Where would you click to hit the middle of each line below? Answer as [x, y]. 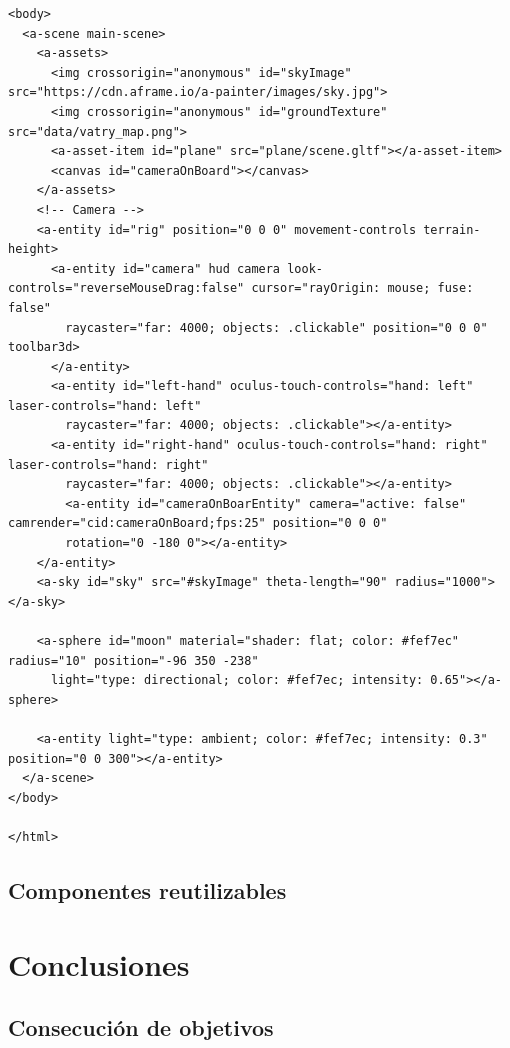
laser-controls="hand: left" [105, 405]
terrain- [452, 229]
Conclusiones [99, 963]
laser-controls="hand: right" [108, 464]
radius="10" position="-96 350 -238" [133, 660]
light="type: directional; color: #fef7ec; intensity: [237, 680]
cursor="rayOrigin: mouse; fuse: [362, 288]
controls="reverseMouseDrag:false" [126, 288]
